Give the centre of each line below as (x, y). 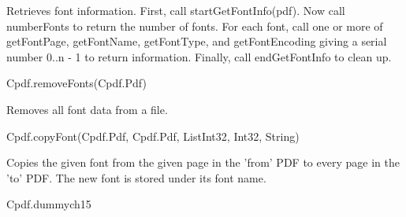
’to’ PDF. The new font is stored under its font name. (136, 177)
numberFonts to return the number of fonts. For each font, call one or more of (195, 26)
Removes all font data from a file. (87, 109)
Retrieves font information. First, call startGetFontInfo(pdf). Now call (176, 10)
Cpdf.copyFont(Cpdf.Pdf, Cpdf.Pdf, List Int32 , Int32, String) (153, 136)
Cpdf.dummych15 (49, 204)
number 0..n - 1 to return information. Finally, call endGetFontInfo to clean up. (199, 56)
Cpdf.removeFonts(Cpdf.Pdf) (76, 83)
